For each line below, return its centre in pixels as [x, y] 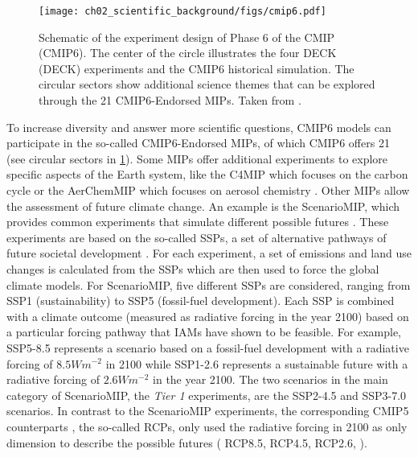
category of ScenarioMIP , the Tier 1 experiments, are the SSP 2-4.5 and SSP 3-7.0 [207, 395]
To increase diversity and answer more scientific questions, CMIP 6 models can [199, 127]
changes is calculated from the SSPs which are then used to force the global [193, 268]
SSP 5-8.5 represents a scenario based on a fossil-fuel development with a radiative [208, 347]
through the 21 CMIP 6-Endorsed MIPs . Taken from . [170, 100]
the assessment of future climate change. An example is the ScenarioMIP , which [203, 206]
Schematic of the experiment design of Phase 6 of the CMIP [187, 37]
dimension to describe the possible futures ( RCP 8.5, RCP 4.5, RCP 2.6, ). [187, 442]
